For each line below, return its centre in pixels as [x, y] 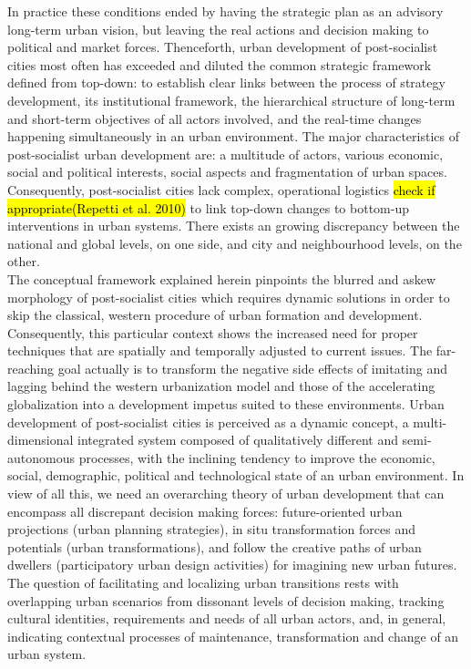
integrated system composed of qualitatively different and [238, 440]
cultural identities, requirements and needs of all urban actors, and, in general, [227, 618]
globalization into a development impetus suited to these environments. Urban [226, 404]
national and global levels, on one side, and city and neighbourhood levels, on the [235, 243]
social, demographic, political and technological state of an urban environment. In [236, 475]
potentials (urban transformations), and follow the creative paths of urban [215, 546]
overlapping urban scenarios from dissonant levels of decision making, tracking [226, 600]
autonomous [41, 457]
